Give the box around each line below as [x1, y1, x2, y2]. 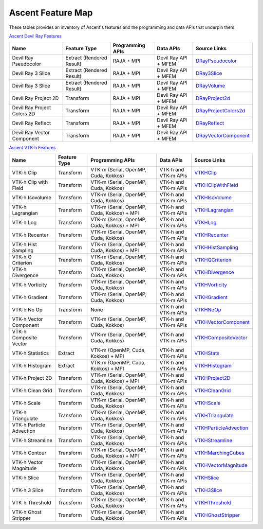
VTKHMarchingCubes [194, 449, 244, 456]
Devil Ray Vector [12, 129, 50, 136]
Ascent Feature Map [9, 7, 93, 18]
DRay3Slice [195, 70, 223, 77]
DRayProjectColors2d [195, 107, 245, 114]
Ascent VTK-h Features [9, 145, 56, 151]
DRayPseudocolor [195, 57, 237, 64]
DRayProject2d [195, 95, 230, 102]
